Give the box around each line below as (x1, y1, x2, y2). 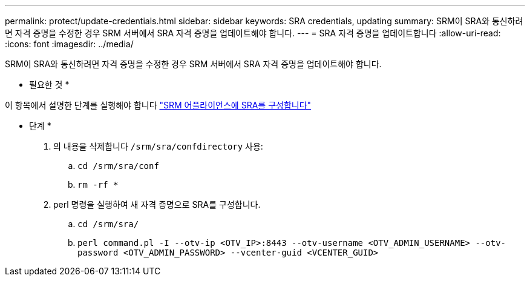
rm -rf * (77, 180, 119, 190)
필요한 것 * (29, 79, 70, 90)
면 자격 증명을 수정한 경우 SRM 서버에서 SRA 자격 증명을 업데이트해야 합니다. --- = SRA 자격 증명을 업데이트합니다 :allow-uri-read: (5, 28, 501, 38)
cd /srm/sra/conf (77, 161, 159, 171)
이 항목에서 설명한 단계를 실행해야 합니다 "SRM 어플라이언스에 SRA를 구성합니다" (5, 100, 312, 110)
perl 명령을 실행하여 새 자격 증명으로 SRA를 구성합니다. (53, 199, 261, 210)
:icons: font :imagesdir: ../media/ (5, 39, 134, 49)
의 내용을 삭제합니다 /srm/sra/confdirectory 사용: (53, 141, 263, 151)
